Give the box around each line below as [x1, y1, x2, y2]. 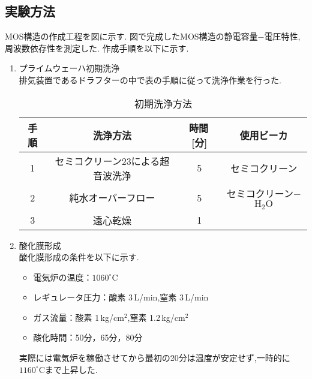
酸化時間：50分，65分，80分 [33, 331, 143, 344]
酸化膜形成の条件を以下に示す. [19, 251, 139, 263]
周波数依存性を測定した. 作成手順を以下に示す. [5, 41, 189, 54]
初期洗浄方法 [134, 96, 192, 110]
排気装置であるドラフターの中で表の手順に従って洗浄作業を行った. [19, 73, 281, 86]
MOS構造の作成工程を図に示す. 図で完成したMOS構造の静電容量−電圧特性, [5, 30, 301, 43]
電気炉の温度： [33, 270, 92, 283]
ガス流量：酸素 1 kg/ [33, 311, 113, 323]
